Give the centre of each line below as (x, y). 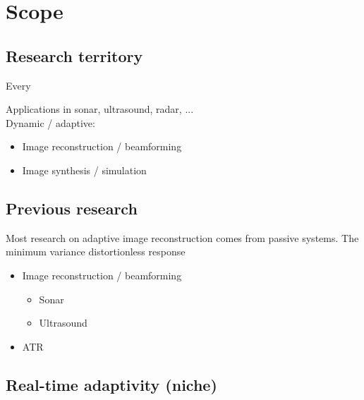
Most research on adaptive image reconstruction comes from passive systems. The (182, 237)
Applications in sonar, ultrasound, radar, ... (100, 109)
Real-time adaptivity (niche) (111, 384)
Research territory (74, 55)
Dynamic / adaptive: (50, 122)
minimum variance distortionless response (96, 251)
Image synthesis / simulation (84, 170)
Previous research (72, 208)
